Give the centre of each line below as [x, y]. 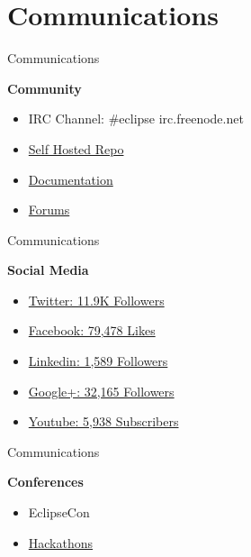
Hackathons [61, 542]
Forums [49, 210]
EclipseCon [59, 512]
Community [45, 88]
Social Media [48, 270]
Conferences [45, 482]
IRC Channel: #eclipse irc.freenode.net [136, 119]
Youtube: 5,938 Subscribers [103, 421]
